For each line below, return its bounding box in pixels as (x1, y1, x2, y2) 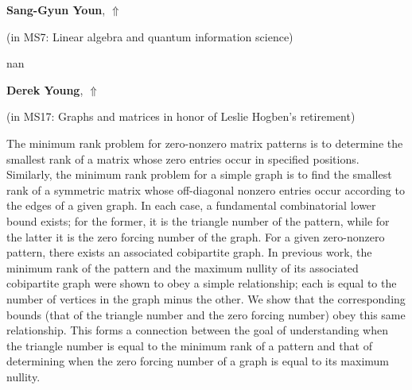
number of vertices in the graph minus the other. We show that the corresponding (6, 290, 406, 307)
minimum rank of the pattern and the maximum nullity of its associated (6, 259, 359, 276)
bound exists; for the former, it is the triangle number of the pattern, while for (6, 212, 390, 229)
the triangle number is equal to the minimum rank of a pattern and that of (6, 337, 372, 353)
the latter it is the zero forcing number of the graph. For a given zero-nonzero (6, 228, 385, 245)
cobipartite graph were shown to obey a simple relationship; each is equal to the (6, 275, 397, 292)
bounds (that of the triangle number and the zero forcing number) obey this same (6, 306, 406, 322)
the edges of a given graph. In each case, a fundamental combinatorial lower (6, 197, 376, 214)
